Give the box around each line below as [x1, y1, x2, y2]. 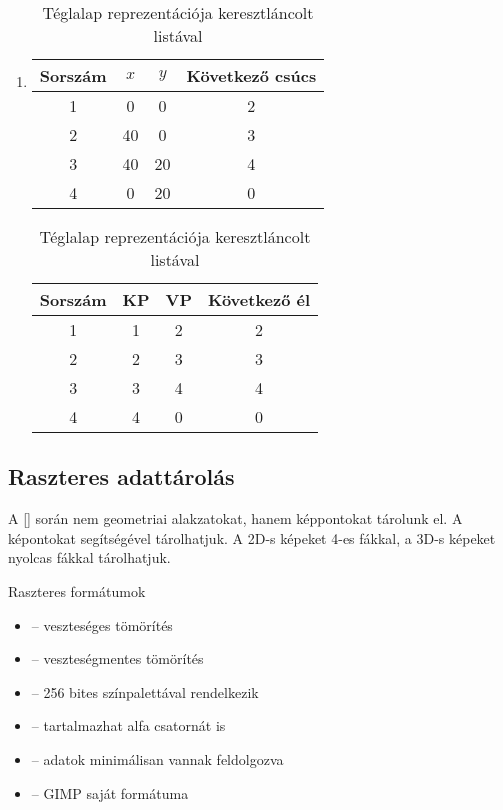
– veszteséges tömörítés [31, 614, 173, 635]
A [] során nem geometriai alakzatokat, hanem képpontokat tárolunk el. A [8, 508, 463, 529]
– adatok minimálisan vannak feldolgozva [31, 748, 284, 769]
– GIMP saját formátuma [31, 782, 189, 803]
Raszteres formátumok [8, 580, 146, 601]
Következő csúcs [186, 64, 317, 87]
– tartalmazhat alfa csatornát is [31, 715, 226, 736]
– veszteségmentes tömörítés [31, 648, 204, 669]
